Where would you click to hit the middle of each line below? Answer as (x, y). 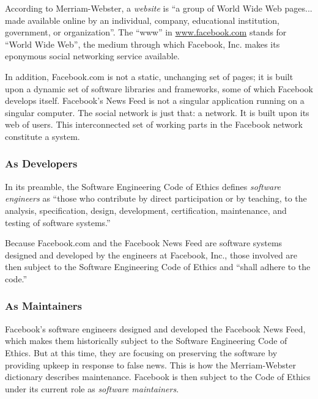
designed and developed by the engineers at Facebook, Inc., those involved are (151, 254)
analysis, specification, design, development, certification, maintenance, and (146, 210)
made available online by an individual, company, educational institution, (142, 20)
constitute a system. (43, 136)
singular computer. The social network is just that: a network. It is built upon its (157, 112)
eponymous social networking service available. (92, 56)
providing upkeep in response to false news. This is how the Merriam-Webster (150, 364)
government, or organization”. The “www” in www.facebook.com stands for (146, 32)
